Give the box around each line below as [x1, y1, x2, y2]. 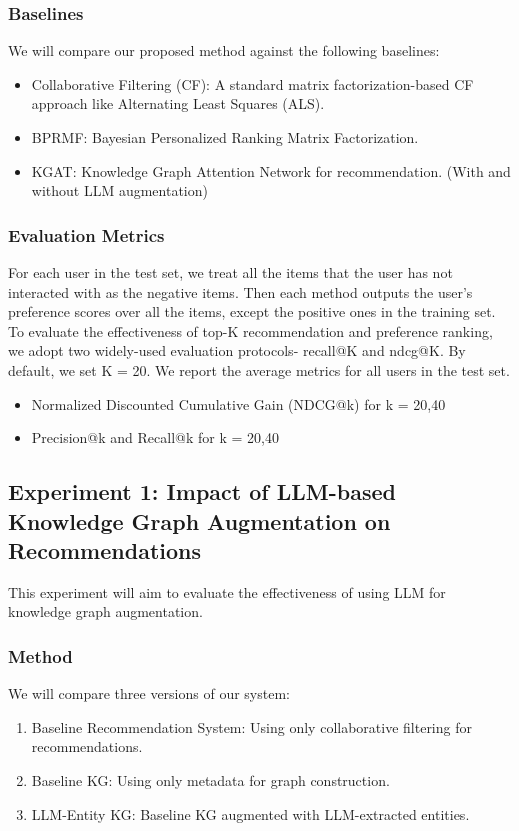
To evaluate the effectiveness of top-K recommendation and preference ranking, [8, 320, 493, 341]
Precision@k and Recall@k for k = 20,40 [31, 427, 279, 448]
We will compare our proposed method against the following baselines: [8, 40, 440, 61]
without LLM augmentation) [31, 180, 208, 201]
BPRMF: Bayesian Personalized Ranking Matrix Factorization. [31, 127, 419, 147]
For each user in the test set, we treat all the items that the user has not [8, 262, 453, 282]
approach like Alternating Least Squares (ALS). [31, 93, 325, 114]
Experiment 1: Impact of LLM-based [8, 476, 396, 507]
